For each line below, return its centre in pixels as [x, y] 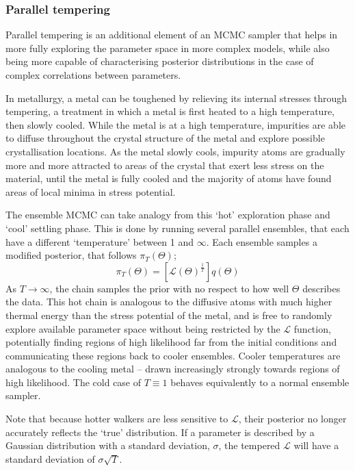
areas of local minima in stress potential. [91, 191]
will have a [316, 445]
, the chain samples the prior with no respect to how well [169, 288]
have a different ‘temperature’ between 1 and [100, 241]
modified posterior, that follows [71, 255]
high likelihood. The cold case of [74, 382]
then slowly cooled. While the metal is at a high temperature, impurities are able [175, 124]
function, [312, 328]
